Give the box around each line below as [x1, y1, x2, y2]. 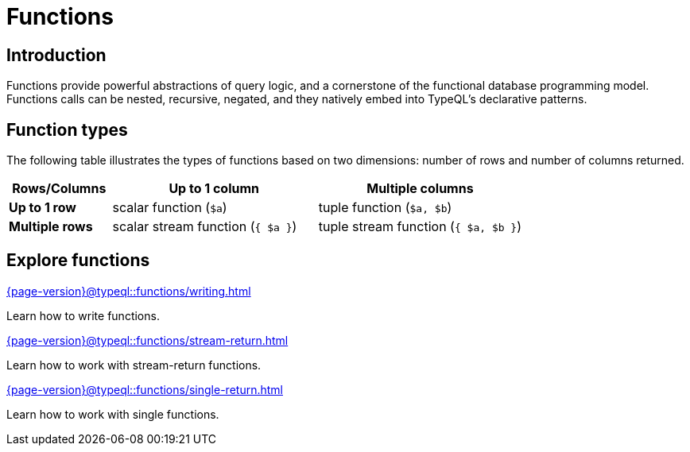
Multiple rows [9, 218, 93, 235]
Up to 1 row [9, 199, 76, 216]
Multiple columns [366, 180, 474, 197]
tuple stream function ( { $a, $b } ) [318, 218, 522, 235]
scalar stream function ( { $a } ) [112, 218, 297, 235]
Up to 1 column [169, 180, 260, 197]
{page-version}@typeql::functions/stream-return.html [6, 333, 289, 347]
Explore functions [6, 250, 150, 271]
